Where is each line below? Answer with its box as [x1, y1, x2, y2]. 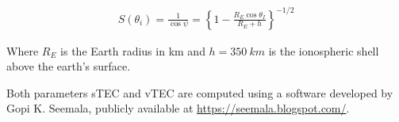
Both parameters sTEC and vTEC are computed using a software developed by [6, 84, 393, 101]
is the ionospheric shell [268, 42, 379, 59]
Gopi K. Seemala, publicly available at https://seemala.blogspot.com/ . [6, 100, 350, 116]
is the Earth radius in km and [60, 42, 205, 59]
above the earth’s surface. [6, 58, 131, 74]
